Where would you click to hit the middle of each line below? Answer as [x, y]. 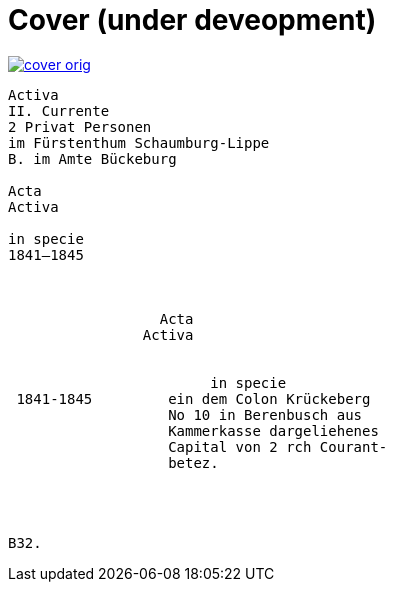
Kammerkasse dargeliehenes [273, 430]
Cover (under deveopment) [192, 20]
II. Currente [59, 110]
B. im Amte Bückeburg [92, 158]
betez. [193, 462]
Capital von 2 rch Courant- [278, 446]
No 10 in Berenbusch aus [265, 414]
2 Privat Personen [80, 126]
